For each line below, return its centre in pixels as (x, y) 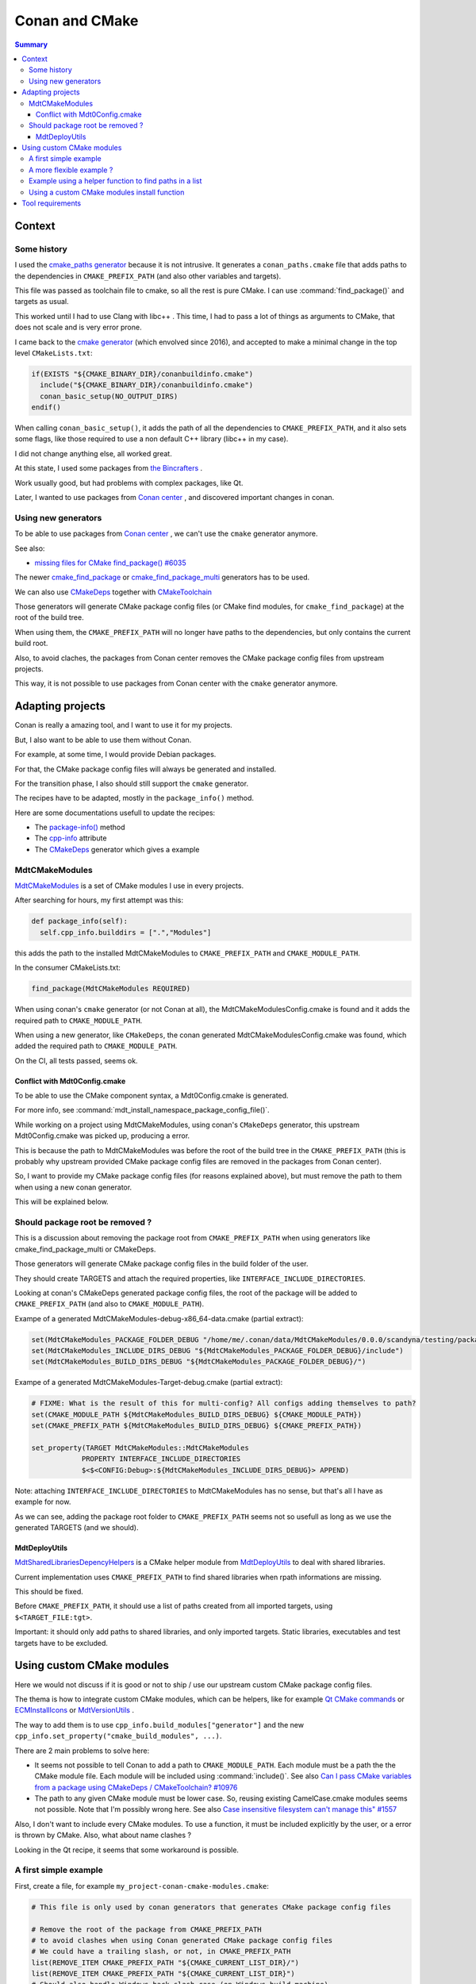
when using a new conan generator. (73, 1187)
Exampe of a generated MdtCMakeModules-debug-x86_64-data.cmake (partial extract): (159, 1318)
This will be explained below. (61, 1202)
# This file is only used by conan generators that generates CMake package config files (211, 1907)
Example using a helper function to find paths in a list (115, 181)
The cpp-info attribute (71, 838)
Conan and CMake (77, 21)
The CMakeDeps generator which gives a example (117, 849)
